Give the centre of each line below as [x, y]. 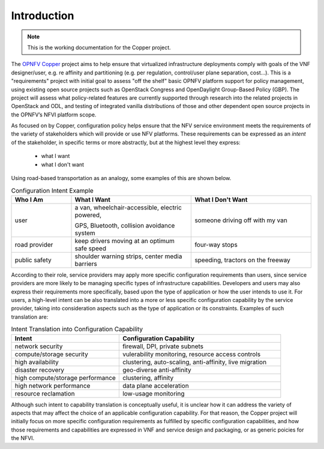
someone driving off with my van [241, 220]
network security [39, 346]
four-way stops [216, 244]
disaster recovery [39, 370]
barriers [86, 264]
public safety [33, 260]
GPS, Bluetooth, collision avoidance [125, 225]
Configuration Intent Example [52, 190]
